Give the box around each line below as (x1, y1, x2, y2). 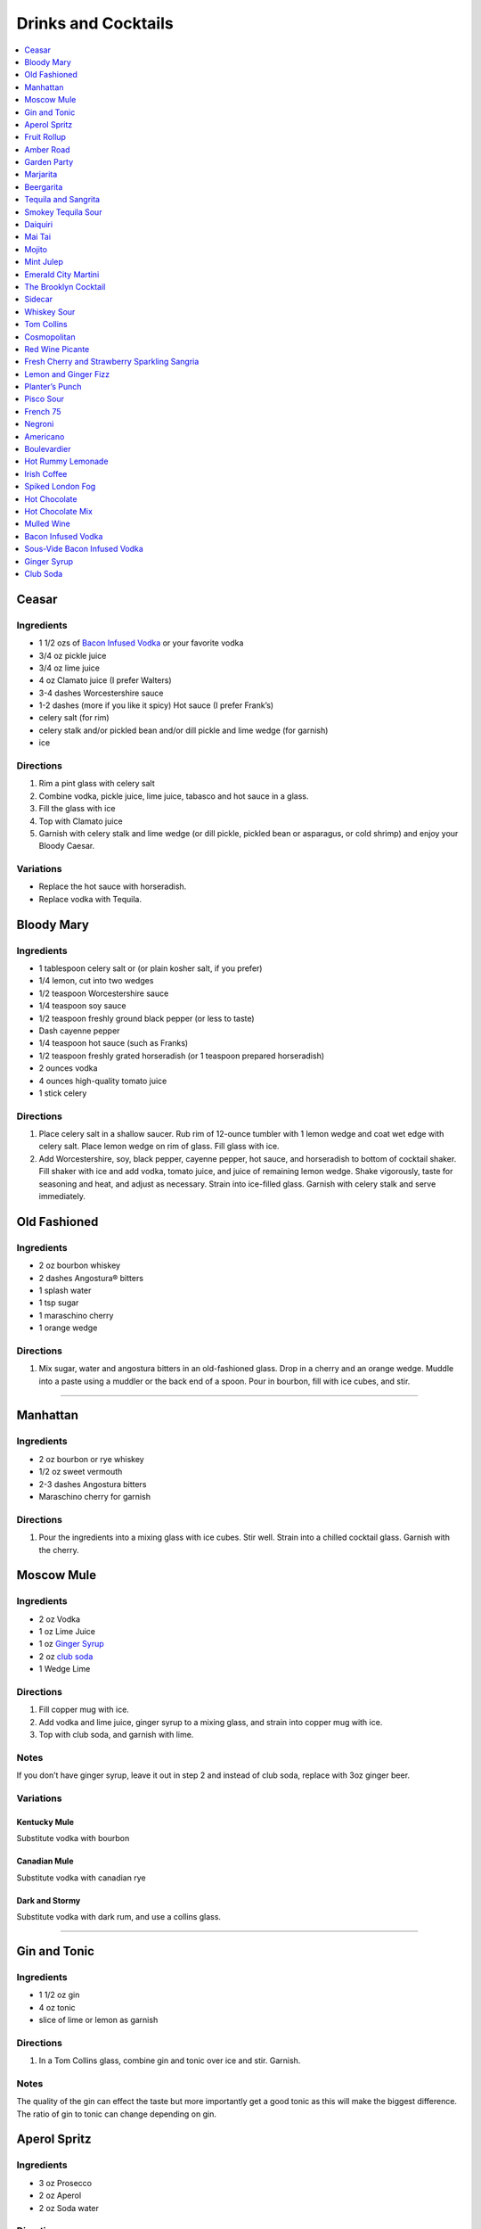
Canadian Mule (16, 1855, 74, 1867)
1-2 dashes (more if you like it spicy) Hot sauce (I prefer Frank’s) (38, 700, 274, 711)
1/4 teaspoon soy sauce (38, 1000, 126, 1011)
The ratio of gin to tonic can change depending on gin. (16, 2109, 217, 2119)
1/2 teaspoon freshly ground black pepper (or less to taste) (38, 1013, 255, 1024)
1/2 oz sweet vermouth (38, 1467, 123, 1477)
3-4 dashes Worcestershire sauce (38, 687, 164, 698)
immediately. (38, 1191, 86, 1202)
